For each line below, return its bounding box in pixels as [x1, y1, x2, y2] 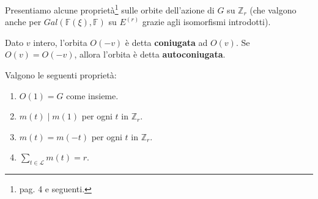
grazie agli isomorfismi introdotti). [142, 15, 271, 28]
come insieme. [66, 89, 119, 102]
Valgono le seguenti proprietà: [5, 69, 117, 81]
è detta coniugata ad [125, 36, 208, 48]
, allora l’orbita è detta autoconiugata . [74, 48, 226, 61]
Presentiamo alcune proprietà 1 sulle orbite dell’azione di [5, 2, 215, 16]
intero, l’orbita [33, 36, 87, 48]
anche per [5, 15, 42, 28]
